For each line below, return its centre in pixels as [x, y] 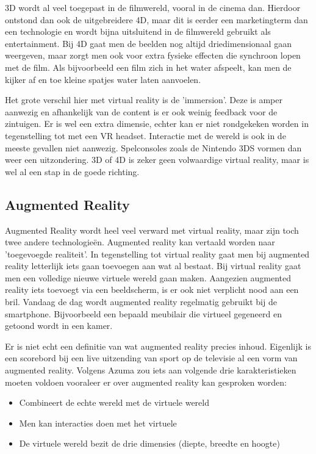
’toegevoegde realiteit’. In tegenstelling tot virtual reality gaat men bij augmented [157, 254]
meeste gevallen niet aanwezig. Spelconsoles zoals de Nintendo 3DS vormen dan [153, 147]
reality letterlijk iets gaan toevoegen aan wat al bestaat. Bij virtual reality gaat [153, 266]
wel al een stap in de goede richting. [72, 171]
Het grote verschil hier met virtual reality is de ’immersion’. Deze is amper [144, 100]
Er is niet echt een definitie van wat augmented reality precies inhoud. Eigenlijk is [158, 346]
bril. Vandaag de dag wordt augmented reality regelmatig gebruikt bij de [141, 302]
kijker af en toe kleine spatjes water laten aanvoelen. [103, 79]
